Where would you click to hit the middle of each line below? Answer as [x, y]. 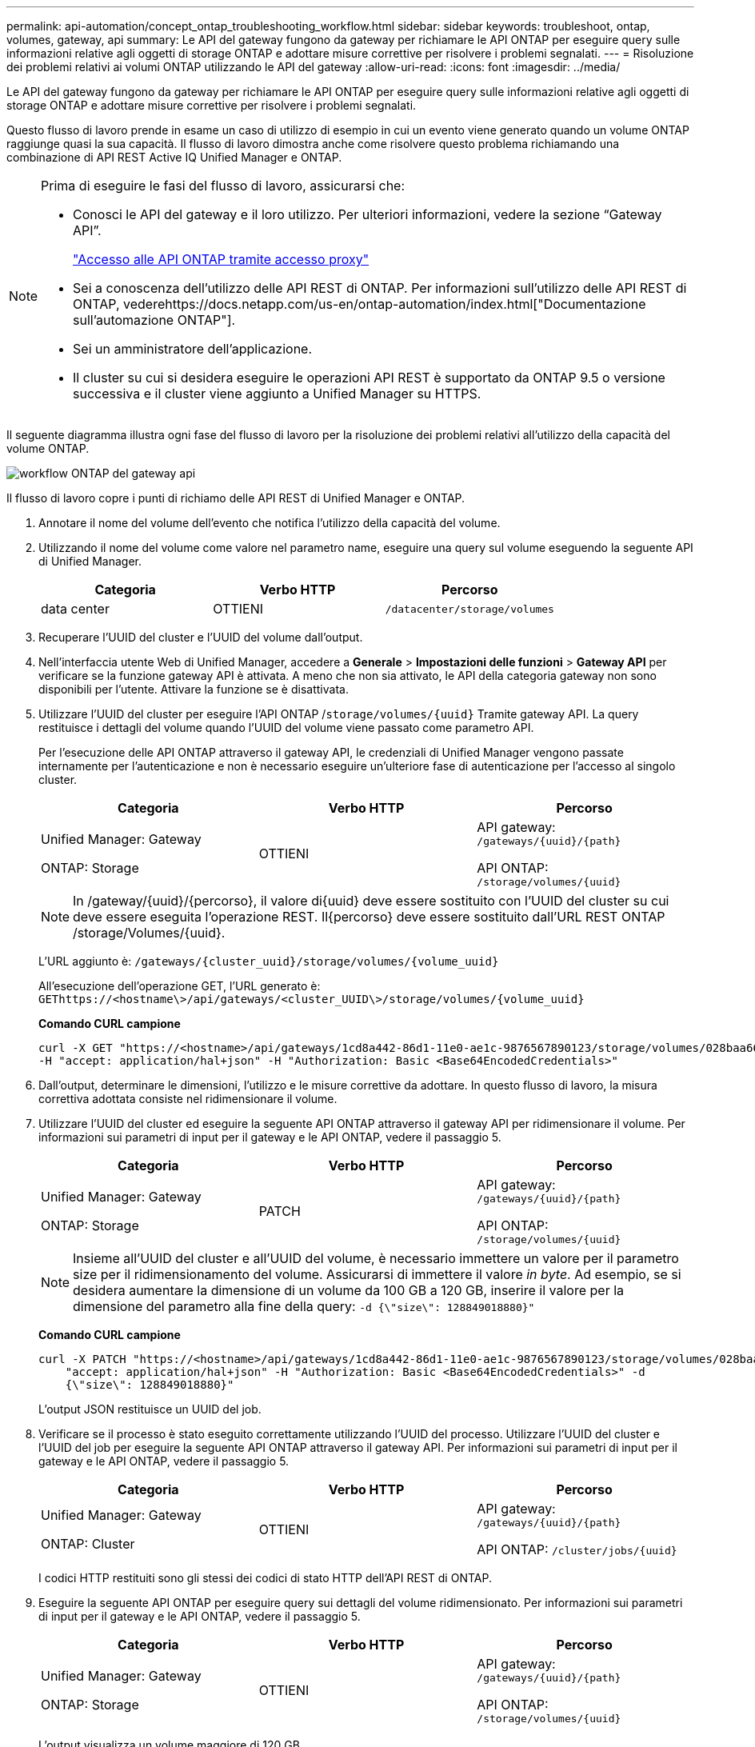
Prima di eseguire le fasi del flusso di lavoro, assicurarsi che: [223, 186]
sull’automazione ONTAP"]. [154, 320]
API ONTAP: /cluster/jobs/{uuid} [577, 1549]
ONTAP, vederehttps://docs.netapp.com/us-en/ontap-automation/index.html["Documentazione [360, 304]
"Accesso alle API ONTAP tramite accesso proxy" [221, 259]
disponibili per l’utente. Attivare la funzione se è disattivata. [194, 689]
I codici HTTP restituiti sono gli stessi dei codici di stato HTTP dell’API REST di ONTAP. [265, 1578]
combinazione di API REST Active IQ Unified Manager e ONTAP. [174, 157]
